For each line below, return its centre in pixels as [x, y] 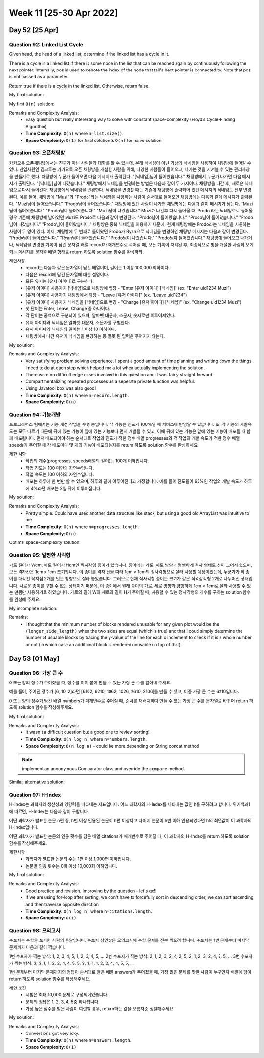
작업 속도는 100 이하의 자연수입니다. [60, 474]
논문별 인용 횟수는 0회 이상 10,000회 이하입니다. [71, 866]
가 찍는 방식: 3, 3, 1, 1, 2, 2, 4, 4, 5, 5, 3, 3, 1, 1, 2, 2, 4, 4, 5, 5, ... [72, 963]
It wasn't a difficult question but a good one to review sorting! [88, 732]
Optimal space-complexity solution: [45, 542]
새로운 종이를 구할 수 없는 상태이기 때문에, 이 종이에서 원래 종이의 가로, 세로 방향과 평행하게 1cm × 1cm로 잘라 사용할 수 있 [135, 586]
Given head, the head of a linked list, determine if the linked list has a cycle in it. [89, 54]
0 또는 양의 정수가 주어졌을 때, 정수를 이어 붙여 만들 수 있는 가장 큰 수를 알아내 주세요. [90, 682]
